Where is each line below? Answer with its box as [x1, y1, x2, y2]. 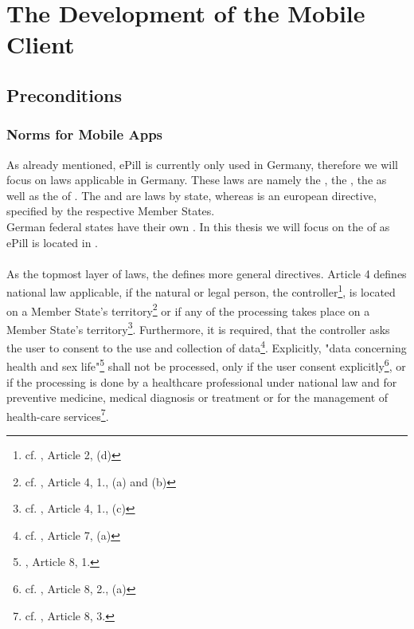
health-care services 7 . [6, 405, 109, 424]
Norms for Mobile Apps [6, 124, 163, 144]
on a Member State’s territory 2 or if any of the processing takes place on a [6, 300, 370, 319]
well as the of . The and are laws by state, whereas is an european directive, [6, 187, 377, 203]
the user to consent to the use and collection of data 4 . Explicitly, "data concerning [6, 337, 407, 356]
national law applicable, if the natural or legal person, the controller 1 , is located [6, 281, 396, 300]
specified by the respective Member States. [6, 202, 215, 219]
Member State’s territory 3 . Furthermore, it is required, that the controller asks [6, 318, 390, 337]
